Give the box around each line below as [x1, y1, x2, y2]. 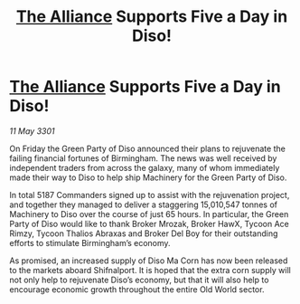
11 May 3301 [9, 125, 55, 137]
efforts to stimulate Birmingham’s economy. [9, 237, 171, 248]
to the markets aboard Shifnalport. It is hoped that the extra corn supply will [9, 264, 291, 275]
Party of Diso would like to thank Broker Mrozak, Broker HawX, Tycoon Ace [9, 218, 289, 229]
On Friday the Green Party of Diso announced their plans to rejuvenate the [9, 143, 286, 154]
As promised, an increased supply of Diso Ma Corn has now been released [9, 255, 288, 266]
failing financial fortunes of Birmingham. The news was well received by [9, 152, 277, 164]
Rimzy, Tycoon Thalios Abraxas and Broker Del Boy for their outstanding [9, 228, 278, 239]
